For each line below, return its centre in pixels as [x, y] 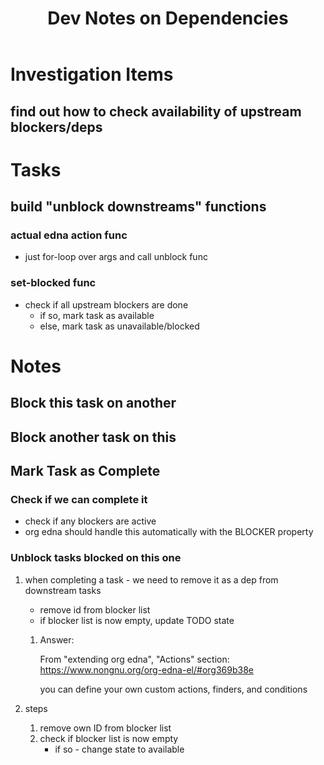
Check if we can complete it [79, 500]
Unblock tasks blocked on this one [96, 558]
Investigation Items [92, 74]
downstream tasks [63, 590]
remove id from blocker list [95, 609]
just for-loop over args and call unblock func [116, 257]
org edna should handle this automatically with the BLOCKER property [169, 532]
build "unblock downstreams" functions [138, 207]
